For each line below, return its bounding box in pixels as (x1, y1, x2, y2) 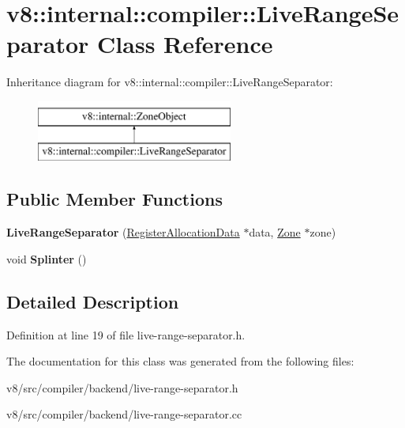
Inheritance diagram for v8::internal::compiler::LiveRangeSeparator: (6, 74, 333, 90)
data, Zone (249, 224, 301, 241)
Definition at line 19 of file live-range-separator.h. (6, 326, 246, 343)
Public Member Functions (6, 187, 223, 211)
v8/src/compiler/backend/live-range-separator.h (6, 379, 238, 396)
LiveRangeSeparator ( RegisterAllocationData (6, 224, 240, 241)
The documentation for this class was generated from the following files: (6, 353, 354, 369)
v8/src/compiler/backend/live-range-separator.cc (6, 406, 242, 422)
